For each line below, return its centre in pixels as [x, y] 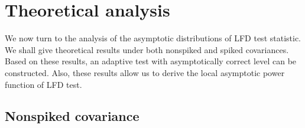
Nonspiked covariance [72, 116]
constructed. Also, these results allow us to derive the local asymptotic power [145, 72]
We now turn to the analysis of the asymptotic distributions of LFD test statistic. [153, 38]
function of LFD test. [43, 84]
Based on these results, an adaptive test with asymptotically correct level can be [151, 61]
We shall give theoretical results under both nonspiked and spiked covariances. [147, 49]
